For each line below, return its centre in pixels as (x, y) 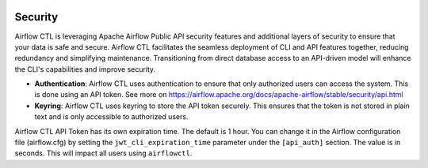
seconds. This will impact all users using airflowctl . (103, 153)
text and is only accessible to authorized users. (111, 117)
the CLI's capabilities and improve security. (85, 69)
